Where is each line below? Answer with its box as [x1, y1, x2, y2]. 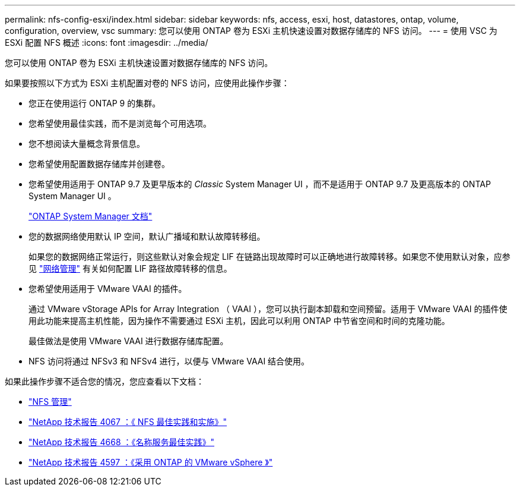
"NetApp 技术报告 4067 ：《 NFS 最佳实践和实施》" [28, 417, 227, 427]
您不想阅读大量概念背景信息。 [28, 139, 145, 149]
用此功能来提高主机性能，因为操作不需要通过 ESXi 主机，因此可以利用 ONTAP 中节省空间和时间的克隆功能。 [28, 316, 450, 326]
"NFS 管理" [28, 396, 72, 407]
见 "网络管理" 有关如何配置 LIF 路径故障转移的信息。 [28, 263, 232, 273]
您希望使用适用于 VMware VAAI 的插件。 [28, 284, 187, 294]
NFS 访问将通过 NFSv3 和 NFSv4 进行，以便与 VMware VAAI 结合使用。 [28, 356, 310, 366]
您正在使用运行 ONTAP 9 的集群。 [28, 98, 161, 108]
